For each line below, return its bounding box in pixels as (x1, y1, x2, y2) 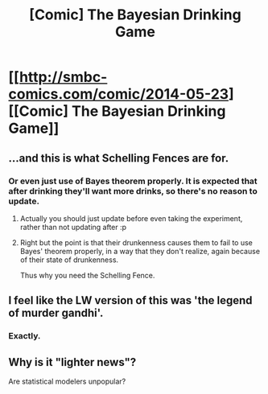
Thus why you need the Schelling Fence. (19, 270, 155, 280)
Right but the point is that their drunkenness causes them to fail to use (19, 237, 254, 247)
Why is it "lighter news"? (8, 355, 137, 369)
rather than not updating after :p (19, 222, 127, 232)
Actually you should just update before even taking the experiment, (19, 213, 243, 223)
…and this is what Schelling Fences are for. (8, 151, 229, 165)
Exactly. (8, 330, 41, 342)
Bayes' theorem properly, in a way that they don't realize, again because (19, 246, 260, 256)
